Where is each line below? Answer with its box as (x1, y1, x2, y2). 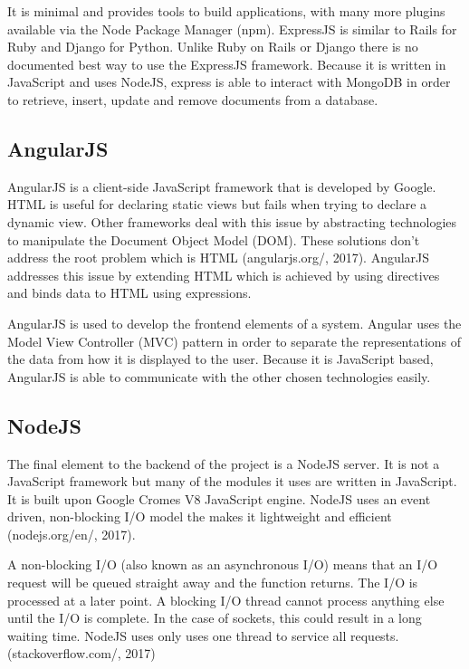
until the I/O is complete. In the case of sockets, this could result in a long (7, 608, 422, 627)
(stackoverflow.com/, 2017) (7, 644, 156, 663)
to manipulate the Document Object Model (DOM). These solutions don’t (7, 230, 420, 249)
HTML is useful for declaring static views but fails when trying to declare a (7, 195, 427, 214)
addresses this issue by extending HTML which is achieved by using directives (7, 265, 440, 284)
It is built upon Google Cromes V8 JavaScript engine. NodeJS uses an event (7, 489, 431, 508)
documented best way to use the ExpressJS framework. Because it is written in (7, 54, 446, 73)
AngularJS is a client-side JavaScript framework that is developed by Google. (7, 177, 436, 196)
